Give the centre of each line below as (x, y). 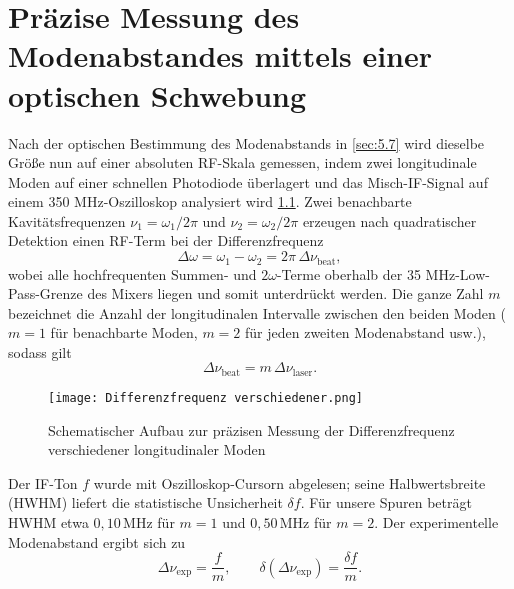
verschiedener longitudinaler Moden (157, 449)
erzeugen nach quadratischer (389, 220)
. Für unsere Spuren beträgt (386, 502)
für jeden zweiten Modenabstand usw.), (365, 332)
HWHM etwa (48, 521)
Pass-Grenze (45, 293)
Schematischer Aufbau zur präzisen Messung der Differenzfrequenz (251, 429)
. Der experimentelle (436, 521)
